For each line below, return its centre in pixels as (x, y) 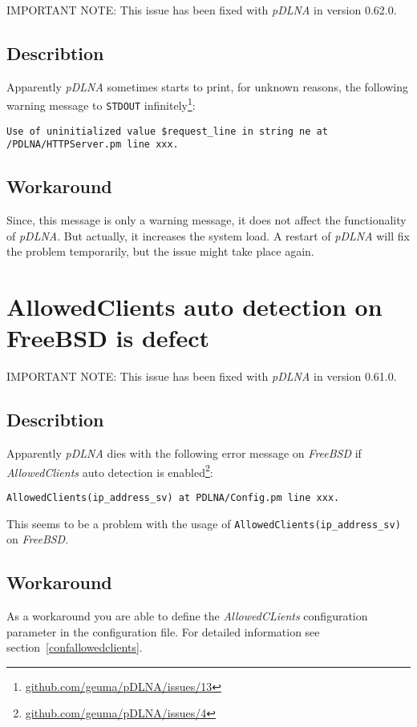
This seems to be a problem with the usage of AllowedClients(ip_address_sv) (204, 523)
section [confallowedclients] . (75, 647)
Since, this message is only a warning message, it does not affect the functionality (206, 220)
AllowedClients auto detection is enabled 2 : (110, 471)
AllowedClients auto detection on (194, 307)
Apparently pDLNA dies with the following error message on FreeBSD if (184, 453)
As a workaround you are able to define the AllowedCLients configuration (187, 616)
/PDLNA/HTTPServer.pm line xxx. (93, 145)
